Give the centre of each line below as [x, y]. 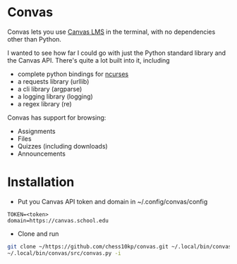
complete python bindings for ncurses [73, 74]
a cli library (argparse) [50, 89]
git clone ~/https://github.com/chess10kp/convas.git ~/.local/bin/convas [120, 246]
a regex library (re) [44, 103]
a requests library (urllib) [53, 81]
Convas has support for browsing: [57, 118]
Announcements [41, 153]
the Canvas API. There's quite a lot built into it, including [89, 60]
